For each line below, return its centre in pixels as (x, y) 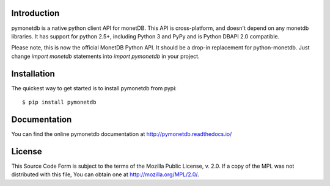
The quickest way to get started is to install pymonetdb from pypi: (94, 88)
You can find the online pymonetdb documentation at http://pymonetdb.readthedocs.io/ (122, 134)
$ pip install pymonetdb (59, 102)
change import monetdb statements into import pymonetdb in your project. (105, 56)
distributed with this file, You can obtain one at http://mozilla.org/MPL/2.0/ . (105, 174)
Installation (33, 73)
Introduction (35, 13)
